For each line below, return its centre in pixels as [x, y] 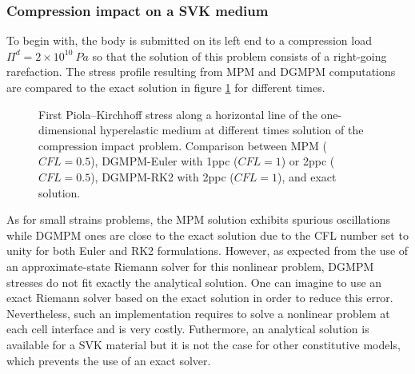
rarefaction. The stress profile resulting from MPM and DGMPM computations [201, 72]
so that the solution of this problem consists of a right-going [239, 56]
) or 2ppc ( [308, 161]
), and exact [307, 176]
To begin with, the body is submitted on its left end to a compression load [189, 40]
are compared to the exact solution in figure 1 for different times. [166, 87]
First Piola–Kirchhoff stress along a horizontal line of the [178, 114]
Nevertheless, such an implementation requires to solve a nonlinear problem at [198, 313]
